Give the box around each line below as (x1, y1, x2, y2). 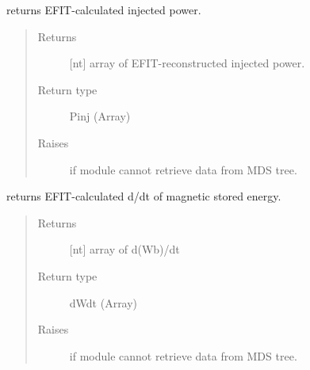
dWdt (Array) (69, 294, 138, 311)
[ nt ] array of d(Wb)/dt (69, 241, 180, 257)
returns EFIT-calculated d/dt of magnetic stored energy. (6, 188, 281, 204)
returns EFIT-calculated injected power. (6, 2, 201, 17)
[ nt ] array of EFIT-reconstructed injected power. (69, 55, 305, 71)
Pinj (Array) (69, 108, 131, 124)
